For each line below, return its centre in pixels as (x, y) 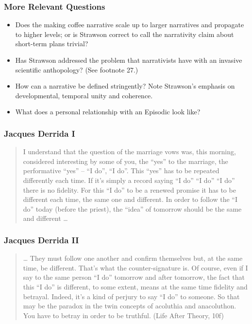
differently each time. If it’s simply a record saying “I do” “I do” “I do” (129, 180)
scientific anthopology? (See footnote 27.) (77, 69)
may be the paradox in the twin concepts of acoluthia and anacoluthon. (130, 306)
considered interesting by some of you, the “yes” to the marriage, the (126, 161)
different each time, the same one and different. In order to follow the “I (130, 199)
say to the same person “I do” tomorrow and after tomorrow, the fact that (134, 277)
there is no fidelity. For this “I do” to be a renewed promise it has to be (129, 189)
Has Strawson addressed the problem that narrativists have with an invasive (129, 60)
